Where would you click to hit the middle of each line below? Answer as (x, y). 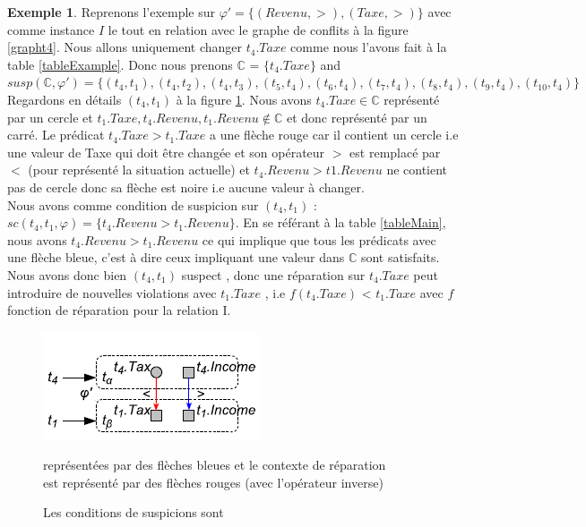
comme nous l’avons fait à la (369, 47)
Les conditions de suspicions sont (134, 512)
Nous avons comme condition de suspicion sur (133, 204)
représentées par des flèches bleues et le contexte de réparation (215, 465)
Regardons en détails (65, 99)
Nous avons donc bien (67, 274)
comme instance (51, 29)
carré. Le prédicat (56, 135)
